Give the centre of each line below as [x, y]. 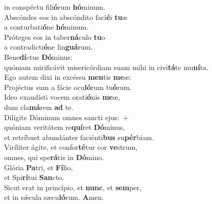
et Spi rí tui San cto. [34, 177]
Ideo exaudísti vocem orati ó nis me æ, [62, 97]
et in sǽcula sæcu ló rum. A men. [54, 197]
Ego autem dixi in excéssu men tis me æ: [68, 77]
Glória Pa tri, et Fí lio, [39, 167]
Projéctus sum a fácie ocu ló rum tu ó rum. [68, 87]
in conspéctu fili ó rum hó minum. [55, 7]
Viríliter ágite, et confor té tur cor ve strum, [71, 147]
